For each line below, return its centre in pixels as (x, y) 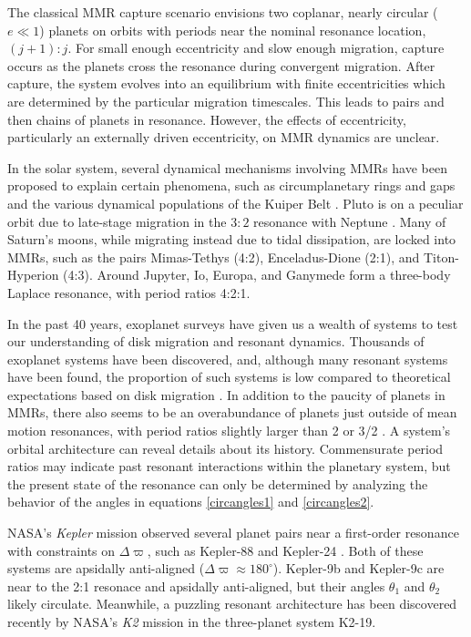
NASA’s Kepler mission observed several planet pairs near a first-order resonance (233, 533)
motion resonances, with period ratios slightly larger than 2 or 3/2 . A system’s (229, 431)
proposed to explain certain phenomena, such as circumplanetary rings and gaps (231, 185)
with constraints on (61, 550)
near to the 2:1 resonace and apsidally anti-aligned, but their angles (196, 586)
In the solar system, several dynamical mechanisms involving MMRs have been (227, 167)
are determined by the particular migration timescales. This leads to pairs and (226, 101)
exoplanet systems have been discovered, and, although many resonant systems (228, 359)
